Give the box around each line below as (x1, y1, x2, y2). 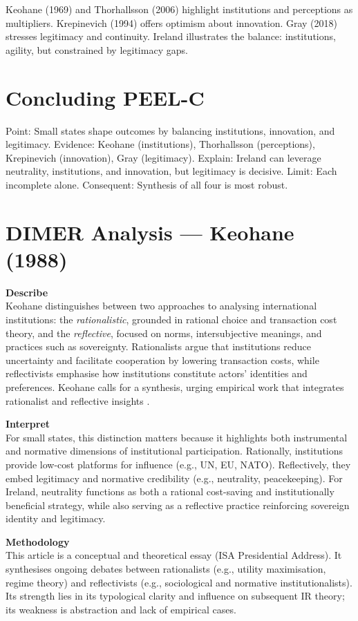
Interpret (6, 417, 50, 431)
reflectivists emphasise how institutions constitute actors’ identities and (6, 366, 308, 381)
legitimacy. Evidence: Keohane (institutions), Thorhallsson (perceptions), (6, 137, 315, 151)
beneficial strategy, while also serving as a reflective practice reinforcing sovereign (6, 497, 350, 512)
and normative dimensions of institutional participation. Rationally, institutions (6, 443, 343, 458)
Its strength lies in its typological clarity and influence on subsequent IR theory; (6, 589, 345, 603)
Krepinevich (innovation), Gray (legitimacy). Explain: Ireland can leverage (6, 150, 321, 164)
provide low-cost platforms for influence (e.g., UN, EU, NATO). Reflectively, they (6, 457, 351, 471)
